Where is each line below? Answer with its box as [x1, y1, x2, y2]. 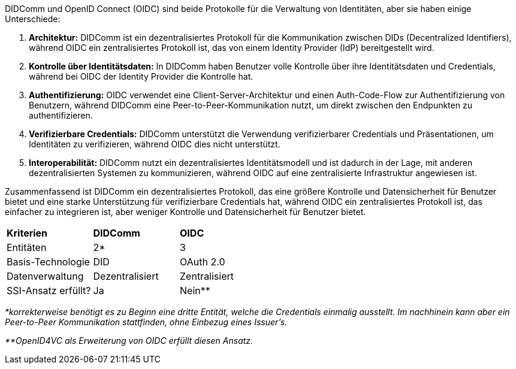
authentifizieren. [29, 110, 93, 120]
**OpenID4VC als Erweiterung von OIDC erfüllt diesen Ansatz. [5, 335, 254, 346]
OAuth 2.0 [180, 256, 225, 268]
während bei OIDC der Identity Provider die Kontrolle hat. [29, 71, 254, 81]
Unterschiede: [5, 14, 61, 24]
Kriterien [7, 227, 48, 239]
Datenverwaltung [7, 270, 84, 282]
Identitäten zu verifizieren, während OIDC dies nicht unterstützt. [29, 139, 280, 149]
